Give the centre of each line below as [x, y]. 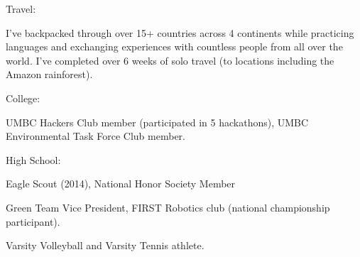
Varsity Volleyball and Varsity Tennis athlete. [105, 245]
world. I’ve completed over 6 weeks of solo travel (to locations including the [170, 60]
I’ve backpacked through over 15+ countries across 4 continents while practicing [180, 32]
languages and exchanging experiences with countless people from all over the [174, 47]
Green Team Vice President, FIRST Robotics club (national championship [168, 207]
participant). [33, 221]
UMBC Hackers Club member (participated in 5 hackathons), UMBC [157, 122]
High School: [33, 159]
